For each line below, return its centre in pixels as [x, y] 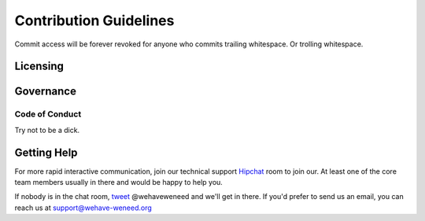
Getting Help [46, 152]
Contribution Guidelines [94, 20]
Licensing [39, 66]
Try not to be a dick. [47, 130]
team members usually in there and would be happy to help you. [119, 182]
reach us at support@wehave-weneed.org [83, 208]
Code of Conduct [48, 114]
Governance [45, 92]
